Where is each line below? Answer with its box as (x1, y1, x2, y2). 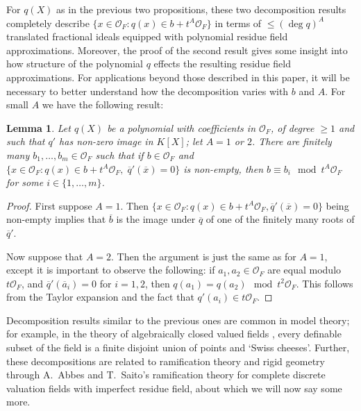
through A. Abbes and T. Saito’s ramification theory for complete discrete (6, 367, 326, 382)
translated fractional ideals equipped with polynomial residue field (6, 29, 288, 44)
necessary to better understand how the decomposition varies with (6, 83, 289, 98)
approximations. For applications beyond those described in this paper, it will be (6, 69, 350, 84)
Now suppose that (6, 249, 83, 263)
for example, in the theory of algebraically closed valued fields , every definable (6, 326, 342, 341)
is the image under (116, 212, 196, 226)
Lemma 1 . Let (6, 120, 71, 135)
